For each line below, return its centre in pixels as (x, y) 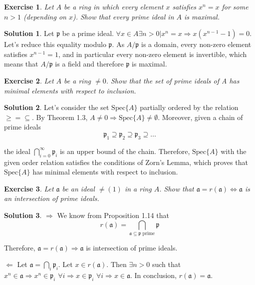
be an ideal (78, 188)
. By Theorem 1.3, (60, 117)
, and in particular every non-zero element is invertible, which (152, 54)
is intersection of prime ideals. (132, 247)
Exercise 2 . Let (29, 80)
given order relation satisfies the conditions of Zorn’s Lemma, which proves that (126, 162)
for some (235, 6)
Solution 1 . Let (29, 33)
